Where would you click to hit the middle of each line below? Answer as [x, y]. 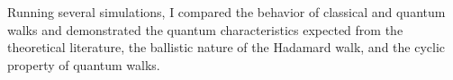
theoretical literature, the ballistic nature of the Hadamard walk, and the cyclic [226, 47]
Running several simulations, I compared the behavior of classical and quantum [226, 12]
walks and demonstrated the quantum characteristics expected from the [205, 29]
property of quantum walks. [84, 64]
